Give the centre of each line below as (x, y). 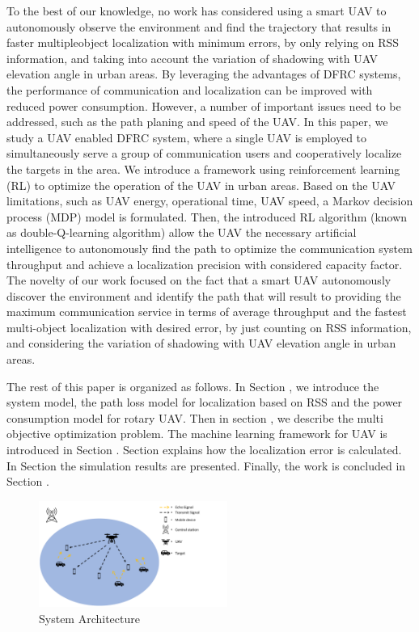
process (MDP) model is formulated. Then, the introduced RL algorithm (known (207, 216)
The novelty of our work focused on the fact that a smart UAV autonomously (199, 280)
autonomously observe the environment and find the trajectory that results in (199, 26)
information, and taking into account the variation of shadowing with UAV (193, 58)
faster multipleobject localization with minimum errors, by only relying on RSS (203, 42)
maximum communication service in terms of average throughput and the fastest (207, 312)
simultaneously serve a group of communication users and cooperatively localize (204, 153)
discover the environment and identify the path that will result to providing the (204, 295)
